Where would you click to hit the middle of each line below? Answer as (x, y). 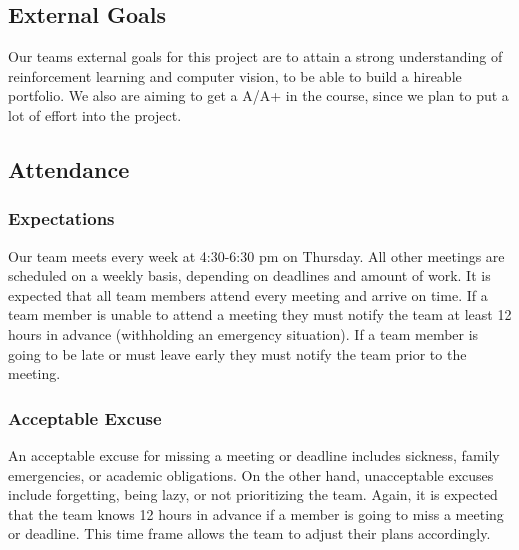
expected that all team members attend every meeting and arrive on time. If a (248, 294)
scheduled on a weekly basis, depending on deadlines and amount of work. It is (249, 275)
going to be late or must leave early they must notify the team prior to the (237, 353)
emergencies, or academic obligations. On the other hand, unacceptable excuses (251, 474)
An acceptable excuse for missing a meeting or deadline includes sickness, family (254, 454)
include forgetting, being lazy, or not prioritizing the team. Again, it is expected (253, 494)
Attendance (69, 168)
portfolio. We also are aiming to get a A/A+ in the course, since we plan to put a (258, 95)
